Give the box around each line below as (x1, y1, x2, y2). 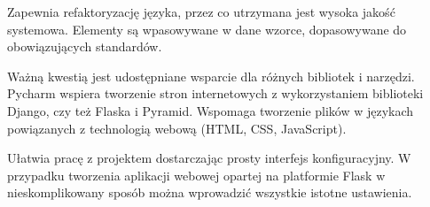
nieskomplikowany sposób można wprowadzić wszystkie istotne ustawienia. (7, 183, 412, 202)
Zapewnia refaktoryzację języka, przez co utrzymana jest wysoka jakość (7, 3, 395, 20)
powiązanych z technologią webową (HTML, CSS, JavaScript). (7, 119, 347, 137)
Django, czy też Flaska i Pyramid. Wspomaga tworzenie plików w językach (7, 101, 414, 119)
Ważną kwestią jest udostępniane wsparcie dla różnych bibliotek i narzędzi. (7, 66, 415, 85)
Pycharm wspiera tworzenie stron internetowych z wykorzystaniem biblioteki (7, 84, 424, 103)
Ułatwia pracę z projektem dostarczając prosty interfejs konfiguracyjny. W (7, 149, 411, 167)
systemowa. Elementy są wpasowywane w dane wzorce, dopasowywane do (7, 19, 407, 38)
